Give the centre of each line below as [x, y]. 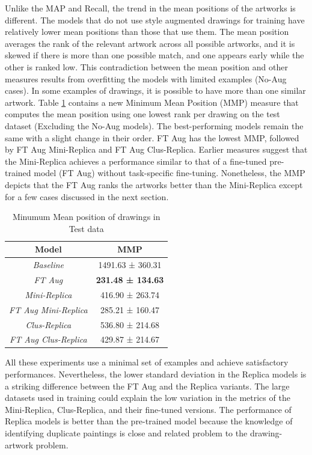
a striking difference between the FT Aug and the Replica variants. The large [147, 386]
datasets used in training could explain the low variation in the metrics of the [148, 398]
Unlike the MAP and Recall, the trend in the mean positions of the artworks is [150, 8]
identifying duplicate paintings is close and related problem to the [126, 433]
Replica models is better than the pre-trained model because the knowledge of [149, 421]
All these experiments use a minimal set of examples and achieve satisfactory [147, 362]
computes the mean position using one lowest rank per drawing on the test [142, 114]
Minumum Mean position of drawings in [86, 217]
